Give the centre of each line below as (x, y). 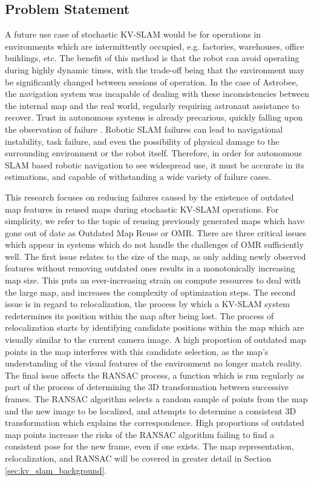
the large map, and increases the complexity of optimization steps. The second (150, 292)
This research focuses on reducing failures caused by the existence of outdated (149, 197)
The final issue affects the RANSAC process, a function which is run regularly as (155, 375)
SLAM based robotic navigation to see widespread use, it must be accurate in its (155, 164)
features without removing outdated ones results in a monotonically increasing (150, 268)
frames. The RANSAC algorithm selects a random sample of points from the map (156, 399)
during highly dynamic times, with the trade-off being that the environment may (155, 69)
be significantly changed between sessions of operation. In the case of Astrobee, (152, 81)
